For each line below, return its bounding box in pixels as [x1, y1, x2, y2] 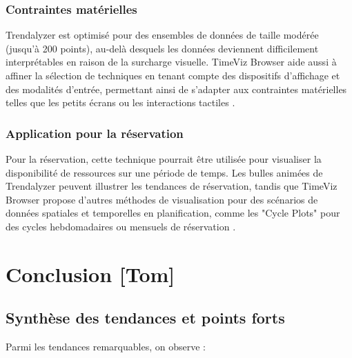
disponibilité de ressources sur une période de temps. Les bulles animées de [6, 165, 323, 179]
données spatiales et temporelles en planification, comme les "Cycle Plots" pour [6, 206, 340, 220]
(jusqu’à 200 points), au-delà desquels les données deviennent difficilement [6, 41, 319, 55]
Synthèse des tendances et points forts [6, 307, 285, 328]
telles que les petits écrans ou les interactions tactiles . [6, 95, 235, 110]
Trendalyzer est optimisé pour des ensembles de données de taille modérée [6, 28, 319, 42]
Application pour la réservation [6, 124, 184, 141]
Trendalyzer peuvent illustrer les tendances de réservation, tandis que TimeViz [6, 179, 338, 193]
